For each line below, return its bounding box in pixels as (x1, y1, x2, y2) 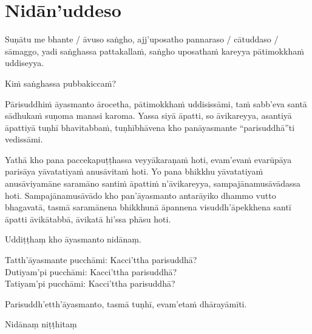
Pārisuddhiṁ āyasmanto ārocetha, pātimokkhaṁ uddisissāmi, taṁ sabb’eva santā (5, 97, 307, 110)
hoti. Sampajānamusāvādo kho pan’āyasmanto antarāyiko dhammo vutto (5, 189, 276, 201)
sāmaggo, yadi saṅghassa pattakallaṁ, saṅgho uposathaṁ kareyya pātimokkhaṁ (5, 44, 304, 57)
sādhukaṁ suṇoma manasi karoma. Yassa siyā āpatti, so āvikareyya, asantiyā (5, 109, 292, 122)
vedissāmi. (5, 133, 43, 145)
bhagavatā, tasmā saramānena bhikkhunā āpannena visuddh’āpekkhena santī (5, 201, 291, 213)
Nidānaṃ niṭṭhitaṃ (5, 318, 77, 330)
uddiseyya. (5, 56, 44, 69)
